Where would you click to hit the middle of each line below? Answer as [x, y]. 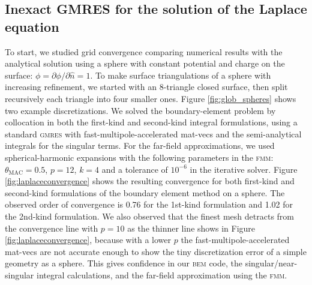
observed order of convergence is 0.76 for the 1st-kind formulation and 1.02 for [149, 204]
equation [32, 26]
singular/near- [271, 263]
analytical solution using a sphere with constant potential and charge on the [145, 63]
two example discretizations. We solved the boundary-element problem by [140, 110]
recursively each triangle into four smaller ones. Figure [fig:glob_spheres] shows [151, 98]
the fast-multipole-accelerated [235, 240]
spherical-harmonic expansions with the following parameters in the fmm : [139, 157]
